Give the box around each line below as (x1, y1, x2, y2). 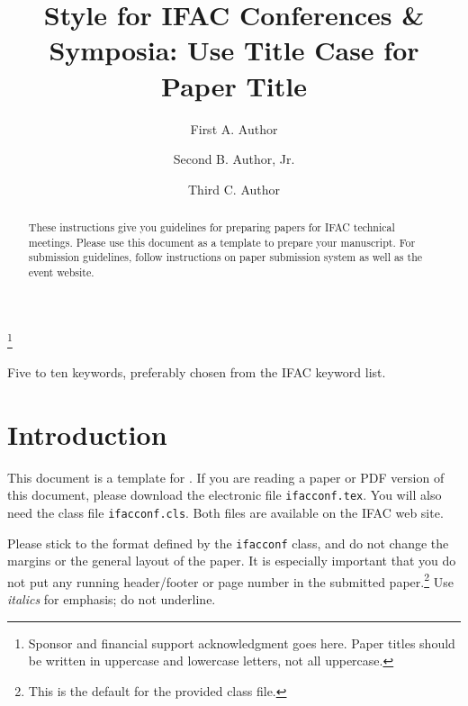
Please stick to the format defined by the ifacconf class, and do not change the (7, 533, 449, 552)
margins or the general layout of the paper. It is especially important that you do (7, 551, 456, 570)
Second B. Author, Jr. (173, 149, 295, 168)
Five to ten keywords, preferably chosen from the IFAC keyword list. (7, 362, 386, 381)
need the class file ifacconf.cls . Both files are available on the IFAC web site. (7, 502, 444, 521)
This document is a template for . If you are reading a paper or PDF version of (7, 467, 445, 486)
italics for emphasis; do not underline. (7, 590, 216, 609)
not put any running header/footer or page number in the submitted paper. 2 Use (7, 569, 454, 591)
